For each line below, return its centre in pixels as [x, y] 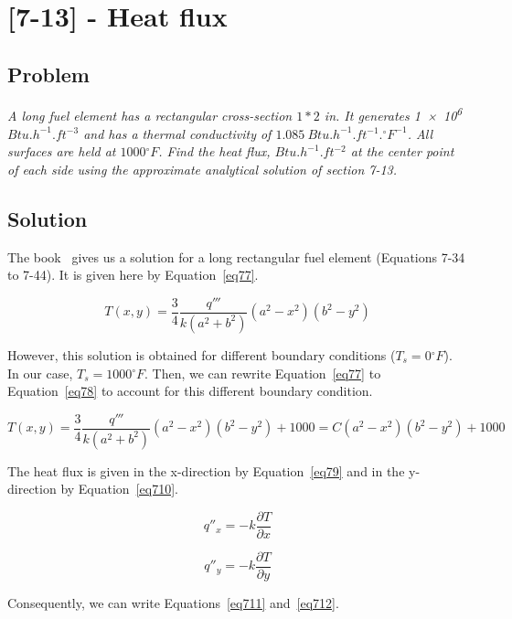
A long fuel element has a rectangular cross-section [150, 116]
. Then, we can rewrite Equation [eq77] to [263, 373]
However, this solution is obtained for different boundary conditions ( [202, 354]
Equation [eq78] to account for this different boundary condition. [190, 391]
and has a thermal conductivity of [177, 133]
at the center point [402, 151]
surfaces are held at [62, 151]
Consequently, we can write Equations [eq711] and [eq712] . [173, 602]
